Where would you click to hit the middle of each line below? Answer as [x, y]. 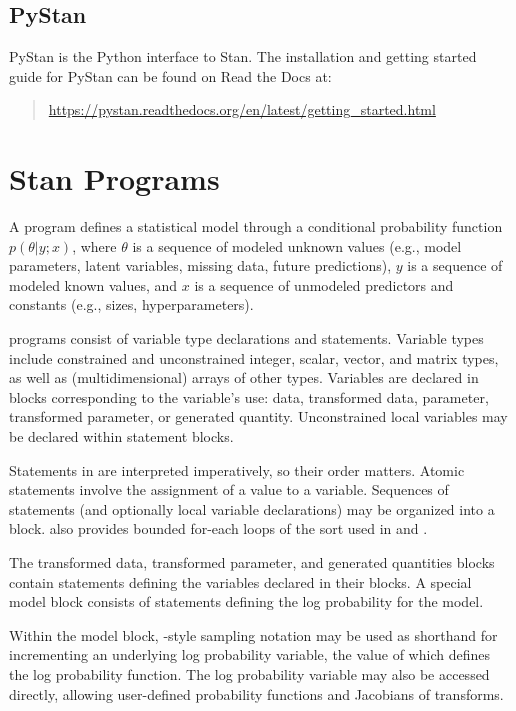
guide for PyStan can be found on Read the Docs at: [170, 75]
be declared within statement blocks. [121, 436]
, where [94, 245]
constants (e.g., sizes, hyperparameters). [131, 304]
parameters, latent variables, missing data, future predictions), [200, 265]
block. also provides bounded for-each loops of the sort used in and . [218, 528]
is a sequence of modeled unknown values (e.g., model [297, 245]
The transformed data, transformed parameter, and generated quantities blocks [252, 562]
